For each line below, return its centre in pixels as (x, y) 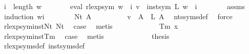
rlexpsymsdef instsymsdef (44, 46)
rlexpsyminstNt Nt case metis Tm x (91, 26)
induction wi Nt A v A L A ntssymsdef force (118, 16)
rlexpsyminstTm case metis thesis (87, 36)
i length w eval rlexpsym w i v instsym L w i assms (125, 6)
